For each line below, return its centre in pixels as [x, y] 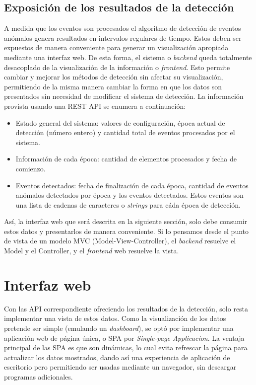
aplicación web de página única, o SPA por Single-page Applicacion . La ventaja [124, 338]
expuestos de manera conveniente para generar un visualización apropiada [116, 47]
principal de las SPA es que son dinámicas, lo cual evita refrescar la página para [126, 347]
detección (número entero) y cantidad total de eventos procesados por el [125, 132]
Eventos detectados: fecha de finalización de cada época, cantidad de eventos [132, 185]
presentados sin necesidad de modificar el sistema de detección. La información [124, 96]
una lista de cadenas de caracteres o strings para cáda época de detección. [128, 204]
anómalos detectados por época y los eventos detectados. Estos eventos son [129, 195]
